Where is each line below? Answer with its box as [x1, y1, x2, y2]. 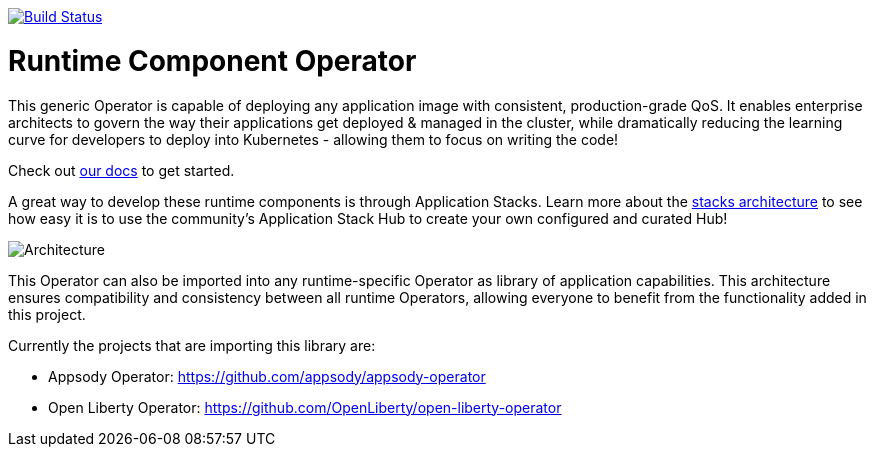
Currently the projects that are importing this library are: [8, 336, 376, 354]
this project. [8, 305, 86, 323]
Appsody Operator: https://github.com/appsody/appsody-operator [48, 367, 486, 385]
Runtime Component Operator [8, 43, 417, 78]
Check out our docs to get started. [8, 161, 235, 179]
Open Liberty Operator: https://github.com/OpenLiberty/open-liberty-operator [48, 398, 562, 416]
